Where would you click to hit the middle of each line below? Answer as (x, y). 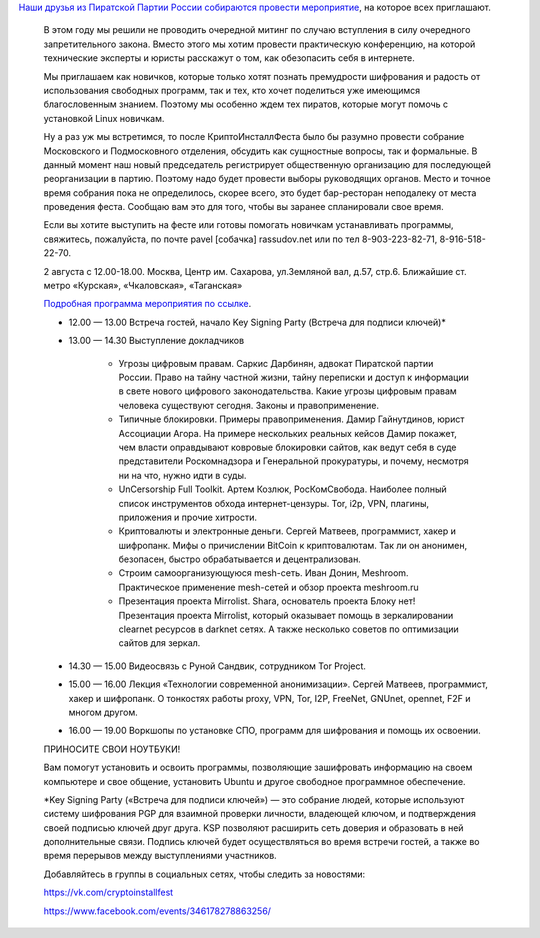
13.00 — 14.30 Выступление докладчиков (156, 341)
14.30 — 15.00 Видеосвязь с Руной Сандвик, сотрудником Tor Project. (217, 666)
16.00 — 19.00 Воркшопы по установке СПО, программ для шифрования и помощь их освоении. (274, 731)
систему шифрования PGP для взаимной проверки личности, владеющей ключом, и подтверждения (260, 814)
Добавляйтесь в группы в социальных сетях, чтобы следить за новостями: (204, 874)
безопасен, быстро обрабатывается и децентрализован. (240, 559)
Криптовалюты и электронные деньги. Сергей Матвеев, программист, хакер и (287, 531)
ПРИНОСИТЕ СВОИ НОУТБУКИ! (112, 749)
